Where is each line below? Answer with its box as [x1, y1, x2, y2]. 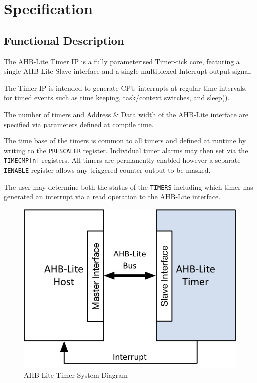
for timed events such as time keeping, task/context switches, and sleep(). [4, 92, 230, 103]
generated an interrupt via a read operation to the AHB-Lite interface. [4, 191, 221, 202]
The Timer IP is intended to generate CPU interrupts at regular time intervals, [4, 82, 247, 93]
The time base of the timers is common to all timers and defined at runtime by [4, 135, 246, 146]
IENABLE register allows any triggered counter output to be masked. [4, 165, 211, 175]
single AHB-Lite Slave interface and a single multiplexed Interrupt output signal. [4, 66, 252, 76]
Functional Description [4, 32, 124, 48]
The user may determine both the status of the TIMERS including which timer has [4, 181, 253, 192]
